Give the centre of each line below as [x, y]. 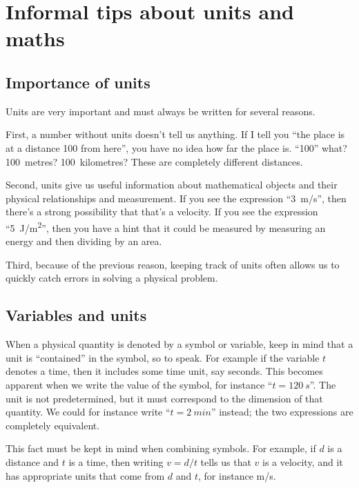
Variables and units [76, 315]
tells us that [226, 461]
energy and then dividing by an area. [84, 241]
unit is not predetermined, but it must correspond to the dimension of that [164, 398]
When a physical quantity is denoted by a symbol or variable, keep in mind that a [179, 344]
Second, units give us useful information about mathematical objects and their [172, 185]
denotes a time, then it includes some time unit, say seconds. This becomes [164, 371]
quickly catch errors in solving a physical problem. [112, 278]
